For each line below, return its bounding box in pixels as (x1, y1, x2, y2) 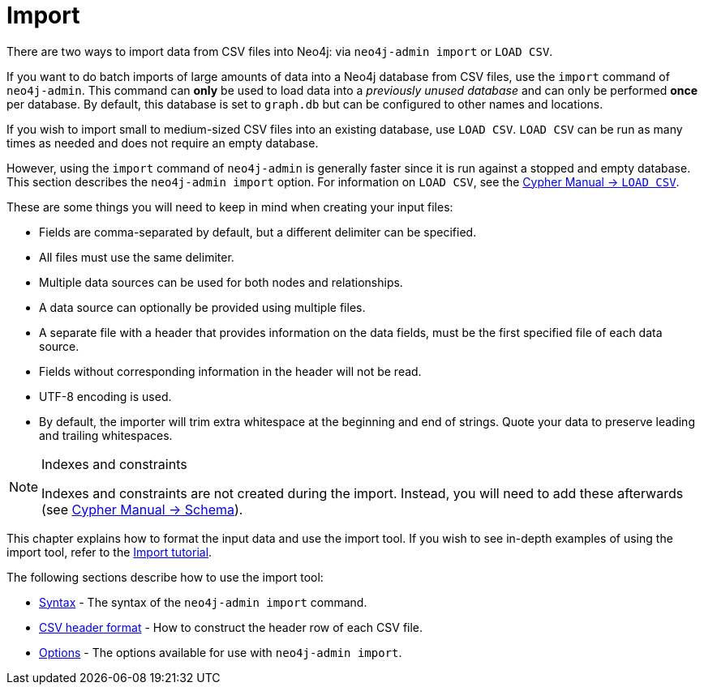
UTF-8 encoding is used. (39, 389, 172, 403)
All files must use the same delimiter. (39, 250, 234, 264)
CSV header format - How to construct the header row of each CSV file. (39, 620, 423, 634)
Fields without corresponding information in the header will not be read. (39, 364, 422, 378)
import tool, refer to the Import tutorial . (6, 544, 212, 559)
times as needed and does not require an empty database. (6, 135, 319, 150)
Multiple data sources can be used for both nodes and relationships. (39, 275, 403, 289)
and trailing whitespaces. (39, 428, 173, 442)
